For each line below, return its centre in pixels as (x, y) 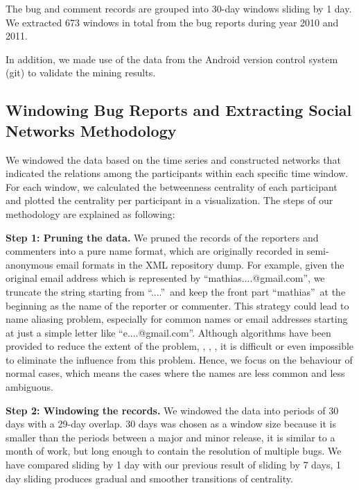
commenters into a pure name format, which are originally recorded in (155, 251)
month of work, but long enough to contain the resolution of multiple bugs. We (174, 451)
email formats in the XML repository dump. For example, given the (200, 264)
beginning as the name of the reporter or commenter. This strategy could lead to (177, 305)
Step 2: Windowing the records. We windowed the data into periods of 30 (172, 410)
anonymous (29, 264)
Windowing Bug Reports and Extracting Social (179, 110)
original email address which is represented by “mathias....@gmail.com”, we (165, 278)
